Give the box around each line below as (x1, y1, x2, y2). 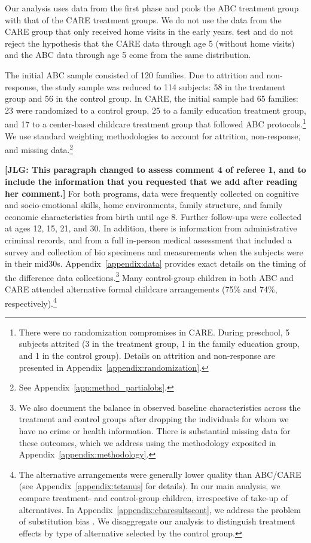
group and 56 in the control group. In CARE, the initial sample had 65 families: (5, 92, 298, 105)
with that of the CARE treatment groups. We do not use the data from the (5, 13, 282, 26)
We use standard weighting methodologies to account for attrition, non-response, (5, 129, 301, 142)
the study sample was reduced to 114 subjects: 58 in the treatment (41, 80, 285, 93)
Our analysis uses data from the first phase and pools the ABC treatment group (5, 2, 299, 14)
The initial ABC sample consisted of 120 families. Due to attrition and (5, 68, 264, 81)
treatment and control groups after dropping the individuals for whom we (19, 413, 289, 425)
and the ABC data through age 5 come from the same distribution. (5, 48, 251, 61)
